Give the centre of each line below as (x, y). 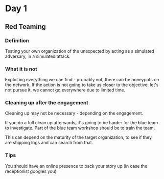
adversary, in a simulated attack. (38, 56)
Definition (17, 41)
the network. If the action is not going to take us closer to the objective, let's (82, 85)
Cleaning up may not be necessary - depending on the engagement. (74, 113)
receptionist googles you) (31, 171)
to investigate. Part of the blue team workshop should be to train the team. (80, 128)
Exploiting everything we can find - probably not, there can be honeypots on (82, 80)
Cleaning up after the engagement (47, 103)
